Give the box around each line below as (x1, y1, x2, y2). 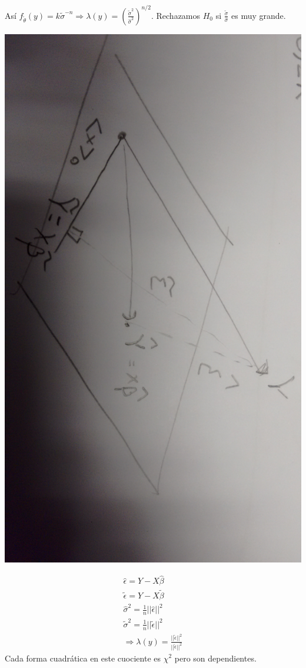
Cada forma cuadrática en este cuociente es (5, 651, 161, 664)
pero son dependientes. (174, 651, 257, 664)
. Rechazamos (151, 9, 201, 21)
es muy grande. (231, 9, 286, 21)
